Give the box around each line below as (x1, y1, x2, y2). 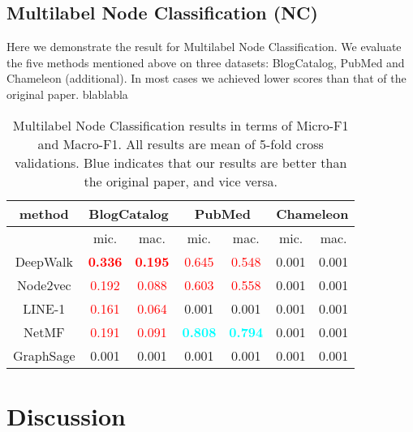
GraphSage (13, 345, 75, 365)
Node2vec (16, 275, 71, 294)
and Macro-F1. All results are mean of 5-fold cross (37, 134, 324, 153)
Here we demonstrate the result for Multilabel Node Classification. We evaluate (6, 38, 402, 55)
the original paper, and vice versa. (84, 171, 277, 190)
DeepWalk (15, 251, 73, 271)
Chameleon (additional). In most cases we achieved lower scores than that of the (6, 70, 407, 87)
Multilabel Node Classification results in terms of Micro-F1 (12, 115, 349, 135)
